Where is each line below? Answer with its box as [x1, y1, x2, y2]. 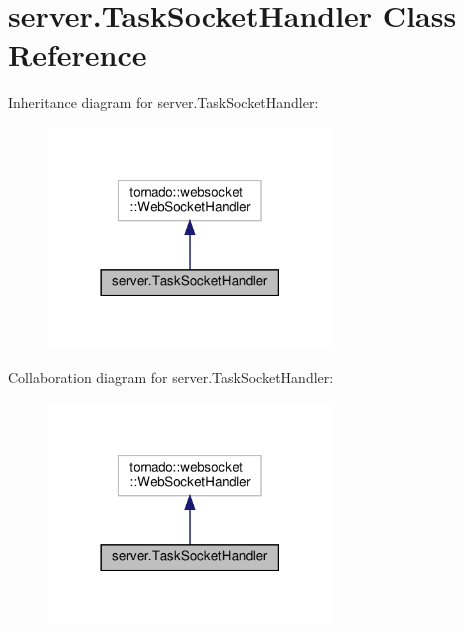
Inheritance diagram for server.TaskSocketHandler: [8, 92, 319, 113]
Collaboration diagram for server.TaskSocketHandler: [8, 367, 334, 388]
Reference [8, 34, 147, 75]
